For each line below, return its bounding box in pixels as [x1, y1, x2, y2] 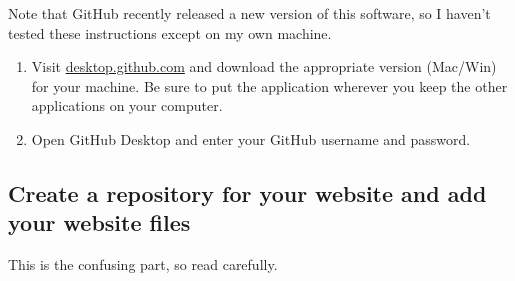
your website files [8, 207, 191, 238]
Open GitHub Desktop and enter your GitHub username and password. [31, 128, 471, 149]
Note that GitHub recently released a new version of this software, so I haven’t [8, 3, 491, 23]
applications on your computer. [31, 95, 223, 116]
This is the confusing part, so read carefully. [8, 254, 278, 275]
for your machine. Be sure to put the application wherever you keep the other [31, 75, 508, 96]
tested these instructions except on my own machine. [8, 22, 332, 43]
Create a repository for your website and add [8, 177, 487, 208]
